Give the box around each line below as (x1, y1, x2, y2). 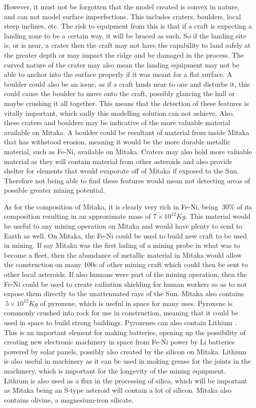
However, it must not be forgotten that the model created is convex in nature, (4, 1, 240, 11)
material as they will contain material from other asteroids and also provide (4, 156, 232, 166)
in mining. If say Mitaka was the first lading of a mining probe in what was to (4, 240, 240, 250)
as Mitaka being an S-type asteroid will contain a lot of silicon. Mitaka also (4, 385, 232, 395)
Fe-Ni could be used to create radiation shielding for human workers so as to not (4, 278, 247, 289)
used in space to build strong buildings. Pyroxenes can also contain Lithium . (4, 317, 237, 327)
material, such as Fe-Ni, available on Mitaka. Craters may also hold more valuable (4, 146, 252, 156)
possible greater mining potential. (4, 185, 105, 195)
